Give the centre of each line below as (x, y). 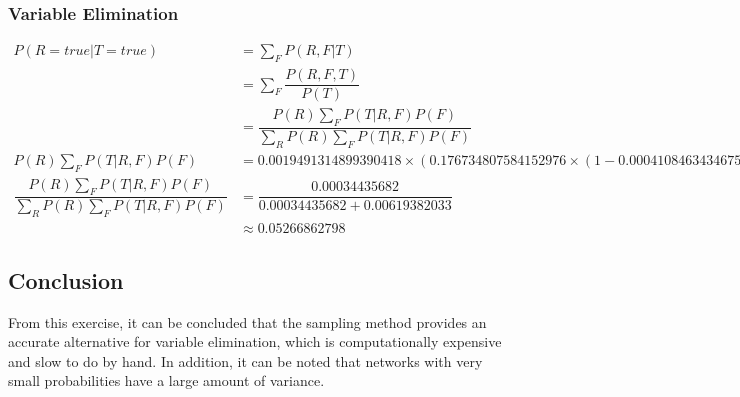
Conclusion (66, 279)
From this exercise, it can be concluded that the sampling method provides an (247, 321)
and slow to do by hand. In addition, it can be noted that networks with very (245, 360)
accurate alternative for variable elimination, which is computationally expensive (255, 341)
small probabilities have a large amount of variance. (166, 380)
